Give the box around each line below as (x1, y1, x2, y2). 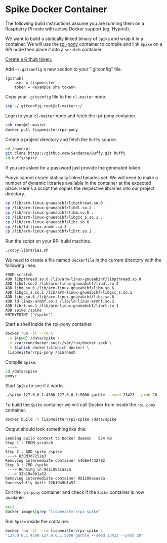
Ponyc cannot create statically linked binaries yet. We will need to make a (5, 175, 158, 181)
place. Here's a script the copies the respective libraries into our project (5, 185, 155, 191)
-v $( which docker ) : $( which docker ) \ (7, 345, 90, 350)
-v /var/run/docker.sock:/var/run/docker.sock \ (7, 340, 112, 346)
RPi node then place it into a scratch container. (5, 46, 103, 52)
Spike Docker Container (5, 4, 107, 15)
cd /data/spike (5, 369, 37, 374)
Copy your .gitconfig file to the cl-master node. (5, 93, 107, 99)
